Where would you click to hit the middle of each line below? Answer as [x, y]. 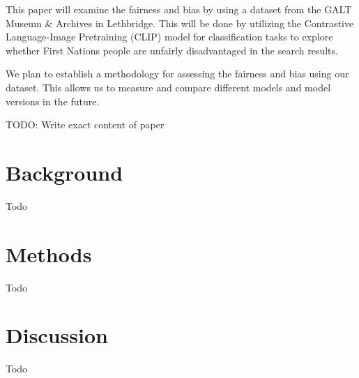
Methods [49, 254]
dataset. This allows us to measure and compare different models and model [168, 87]
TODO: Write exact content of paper [85, 124]
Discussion [57, 335]
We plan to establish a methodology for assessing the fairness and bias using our [177, 74]
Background [64, 172]
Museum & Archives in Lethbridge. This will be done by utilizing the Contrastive [180, 23]
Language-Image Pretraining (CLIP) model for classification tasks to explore [169, 37]
